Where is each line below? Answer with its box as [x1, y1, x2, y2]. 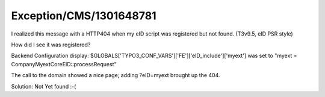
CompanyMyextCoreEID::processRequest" [11, 60, 117, 67]
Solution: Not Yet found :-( [11, 83, 76, 90]
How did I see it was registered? [11, 41, 91, 48]
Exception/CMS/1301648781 [11, 9, 156, 22]
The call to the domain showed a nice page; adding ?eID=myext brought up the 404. [11, 72, 220, 79]
